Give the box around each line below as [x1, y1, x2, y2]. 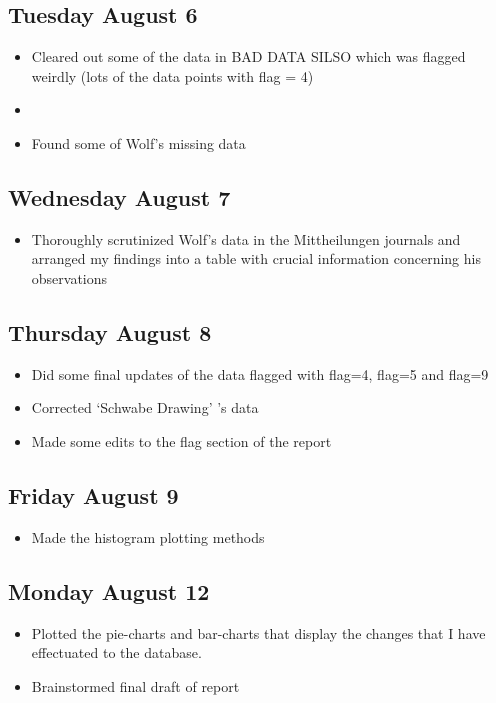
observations [31, 267, 108, 288]
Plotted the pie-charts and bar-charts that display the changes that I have [31, 622, 486, 643]
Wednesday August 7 [8, 181, 231, 212]
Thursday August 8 [8, 316, 212, 347]
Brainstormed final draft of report [31, 675, 240, 696]
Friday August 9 [8, 479, 179, 510]
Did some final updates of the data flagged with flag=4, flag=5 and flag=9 [31, 363, 489, 384]
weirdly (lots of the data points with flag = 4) [31, 65, 314, 86]
